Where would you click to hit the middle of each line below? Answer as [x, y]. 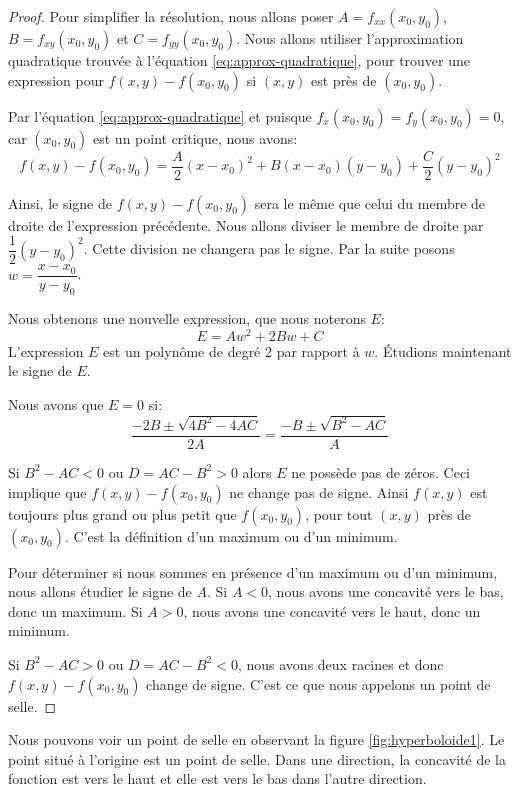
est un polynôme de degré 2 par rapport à [231, 350]
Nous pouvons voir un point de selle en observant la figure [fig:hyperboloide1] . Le [256, 739]
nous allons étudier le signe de [100, 591]
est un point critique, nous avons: [195, 137]
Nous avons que [56, 404]
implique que [47, 491]
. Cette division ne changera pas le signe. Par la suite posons [269, 248]
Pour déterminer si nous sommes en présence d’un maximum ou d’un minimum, [253, 571]
